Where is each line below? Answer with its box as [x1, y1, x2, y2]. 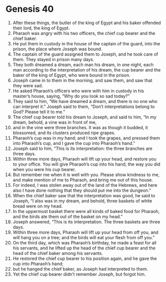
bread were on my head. [12, 203, 63, 209]
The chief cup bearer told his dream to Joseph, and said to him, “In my [12, 114, 157, 120]
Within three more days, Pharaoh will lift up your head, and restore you [12, 156, 157, 162]
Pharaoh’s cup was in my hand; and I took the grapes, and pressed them [12, 135, 160, 141]
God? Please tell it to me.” [12, 108, 66, 114]
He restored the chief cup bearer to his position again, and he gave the [12, 255, 157, 261]
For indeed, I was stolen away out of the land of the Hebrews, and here [12, 182, 158, 188]
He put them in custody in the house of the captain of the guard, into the [12, 40, 160, 46]
